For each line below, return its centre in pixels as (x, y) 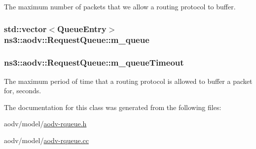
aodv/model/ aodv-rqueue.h (45, 124)
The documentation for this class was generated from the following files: (113, 107)
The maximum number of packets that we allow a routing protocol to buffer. (120, 6)
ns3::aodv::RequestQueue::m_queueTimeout (94, 62)
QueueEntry (82, 28)
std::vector (25, 28)
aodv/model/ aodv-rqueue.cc (46, 140)
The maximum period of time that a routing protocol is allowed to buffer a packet (128, 81)
